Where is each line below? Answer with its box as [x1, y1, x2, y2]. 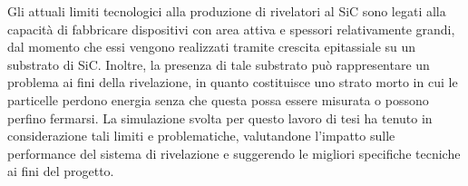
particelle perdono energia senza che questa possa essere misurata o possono [7, 90, 429, 109]
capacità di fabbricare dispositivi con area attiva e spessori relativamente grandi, [7, 19, 455, 38]
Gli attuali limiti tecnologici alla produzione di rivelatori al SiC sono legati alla [7, 2, 446, 20]
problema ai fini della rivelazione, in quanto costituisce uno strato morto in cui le [7, 73, 458, 92]
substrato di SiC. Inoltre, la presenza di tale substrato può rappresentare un [7, 54, 430, 73]
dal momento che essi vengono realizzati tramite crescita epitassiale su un [7, 37, 416, 56]
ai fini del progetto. [7, 162, 114, 181]
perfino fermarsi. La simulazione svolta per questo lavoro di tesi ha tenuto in [7, 108, 433, 127]
